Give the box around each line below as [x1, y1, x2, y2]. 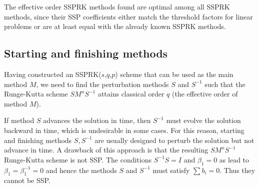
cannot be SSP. [4, 175, 50, 185]
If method [4, 115, 34, 125]
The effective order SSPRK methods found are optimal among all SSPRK [4, 1, 230, 11]
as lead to [219, 154, 249, 164]
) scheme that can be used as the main [115, 68, 233, 79]
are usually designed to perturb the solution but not [94, 134, 254, 145]
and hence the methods [45, 164, 117, 175]
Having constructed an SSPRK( [4, 68, 101, 79]
